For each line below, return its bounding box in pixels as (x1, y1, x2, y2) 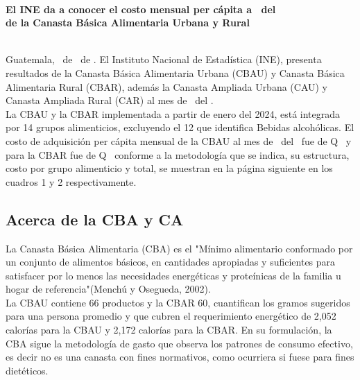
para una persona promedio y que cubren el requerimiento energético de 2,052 (6, 309, 336, 323)
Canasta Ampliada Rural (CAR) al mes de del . (6, 93, 214, 107)
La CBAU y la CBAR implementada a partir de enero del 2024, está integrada (6, 106, 341, 121)
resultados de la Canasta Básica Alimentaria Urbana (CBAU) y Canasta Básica (6, 65, 345, 80)
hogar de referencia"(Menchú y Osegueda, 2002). (6, 282, 211, 296)
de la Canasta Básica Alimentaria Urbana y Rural (6, 15, 250, 30)
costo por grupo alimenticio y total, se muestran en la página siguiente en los (6, 161, 333, 175)
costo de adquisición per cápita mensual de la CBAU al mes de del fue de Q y (6, 133, 352, 148)
